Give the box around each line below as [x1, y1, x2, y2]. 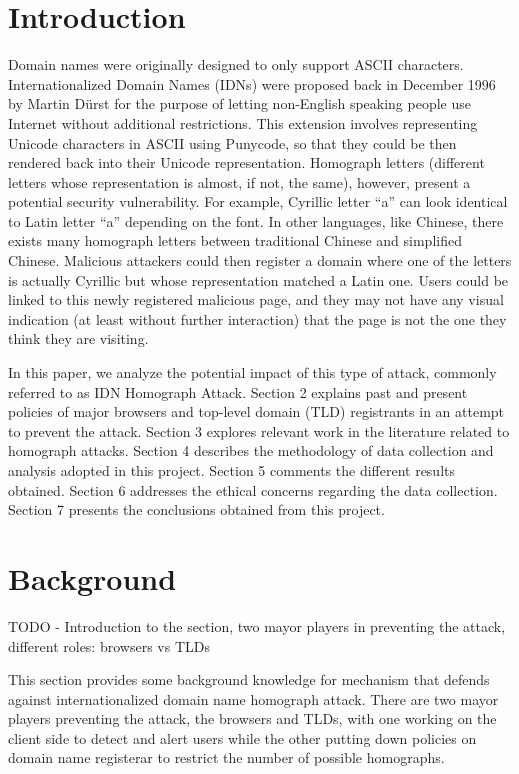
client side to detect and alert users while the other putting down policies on [8, 727, 477, 748]
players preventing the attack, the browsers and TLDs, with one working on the [8, 708, 497, 729]
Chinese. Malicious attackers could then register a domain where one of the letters [8, 250, 512, 271]
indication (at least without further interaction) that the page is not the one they [8, 308, 507, 329]
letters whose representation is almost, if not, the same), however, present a [8, 171, 471, 192]
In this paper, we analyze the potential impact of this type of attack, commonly [8, 362, 497, 383]
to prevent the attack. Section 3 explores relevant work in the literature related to [8, 420, 510, 441]
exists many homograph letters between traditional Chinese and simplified [8, 230, 462, 251]
